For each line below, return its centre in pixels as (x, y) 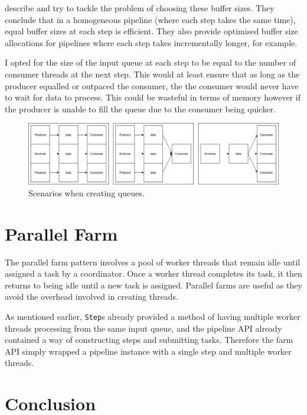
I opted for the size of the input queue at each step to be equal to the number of (150, 62)
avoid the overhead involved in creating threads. (92, 296)
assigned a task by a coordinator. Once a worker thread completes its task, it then (153, 273)
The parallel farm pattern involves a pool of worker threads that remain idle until (153, 262)
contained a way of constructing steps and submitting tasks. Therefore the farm (149, 340)
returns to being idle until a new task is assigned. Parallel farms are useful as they (153, 285)
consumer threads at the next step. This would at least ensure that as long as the (152, 74)
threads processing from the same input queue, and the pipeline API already (143, 328)
